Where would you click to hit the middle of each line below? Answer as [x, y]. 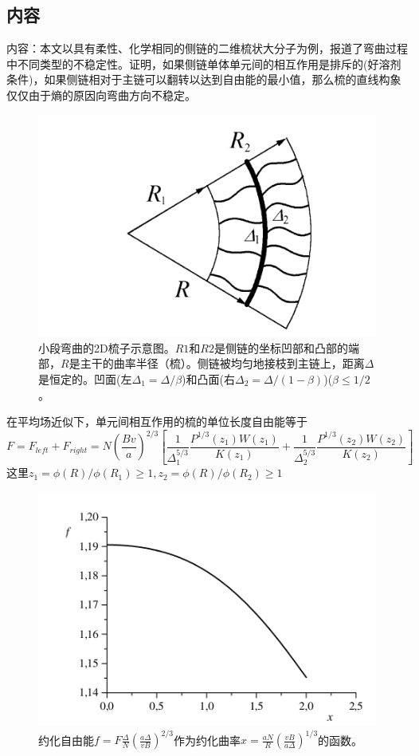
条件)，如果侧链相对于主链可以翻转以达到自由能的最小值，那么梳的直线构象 [204, 79]
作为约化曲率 [208, 740]
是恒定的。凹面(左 [85, 378]
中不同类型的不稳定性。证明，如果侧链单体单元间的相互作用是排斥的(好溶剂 [204, 63]
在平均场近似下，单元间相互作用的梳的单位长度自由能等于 [157, 421]
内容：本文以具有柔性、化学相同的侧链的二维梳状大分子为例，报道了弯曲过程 [207, 48]
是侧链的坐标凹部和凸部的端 [286, 347]
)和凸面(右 [208, 378]
